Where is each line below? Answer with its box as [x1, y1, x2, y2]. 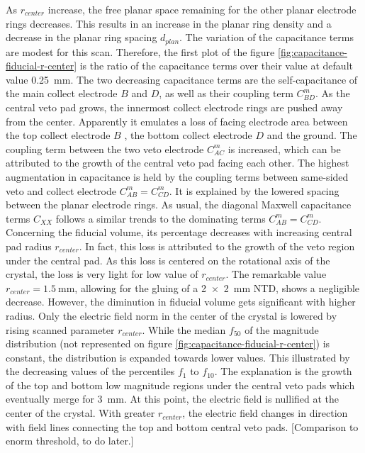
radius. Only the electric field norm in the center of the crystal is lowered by [6, 308, 337, 323]
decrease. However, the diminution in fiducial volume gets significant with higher [6, 294, 356, 309]
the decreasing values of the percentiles [6, 364, 175, 379]
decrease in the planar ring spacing [6, 30, 157, 45]
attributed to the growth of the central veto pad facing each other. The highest [6, 155, 349, 170]
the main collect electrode [6, 86, 118, 101]
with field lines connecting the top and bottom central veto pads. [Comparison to [6, 419, 359, 434]
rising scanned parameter [6, 322, 115, 337]
